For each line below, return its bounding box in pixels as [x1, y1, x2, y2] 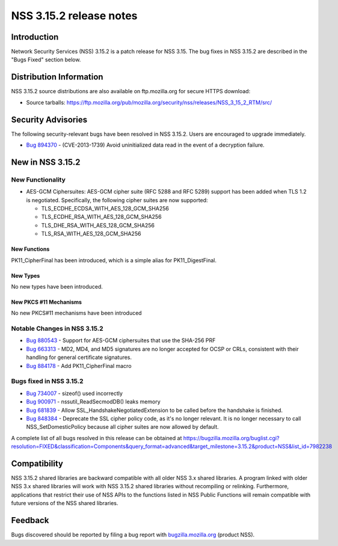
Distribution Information [11, 72, 103, 82]
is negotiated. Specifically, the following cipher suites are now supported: [26, 196, 208, 204]
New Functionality [11, 175, 66, 183]
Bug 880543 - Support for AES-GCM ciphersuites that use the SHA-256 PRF [26, 337, 216, 344]
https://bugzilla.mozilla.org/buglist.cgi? [183, 434, 280, 441]
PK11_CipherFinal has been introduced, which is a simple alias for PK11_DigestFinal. [11, 256, 217, 264]
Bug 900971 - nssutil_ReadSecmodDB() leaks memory [26, 398, 161, 405]
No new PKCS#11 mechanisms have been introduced [11, 310, 142, 317]
